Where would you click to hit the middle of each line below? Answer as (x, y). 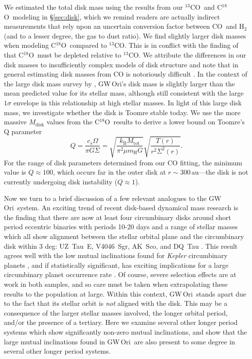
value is (15, 172)
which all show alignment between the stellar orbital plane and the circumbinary (124, 236)
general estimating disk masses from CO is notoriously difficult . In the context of (126, 74)
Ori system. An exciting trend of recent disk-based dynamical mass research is (121, 208)
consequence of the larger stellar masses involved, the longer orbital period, (116, 312)
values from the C (73, 122)
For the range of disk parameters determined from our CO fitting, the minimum (123, 162)
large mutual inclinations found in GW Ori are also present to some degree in (120, 341)
